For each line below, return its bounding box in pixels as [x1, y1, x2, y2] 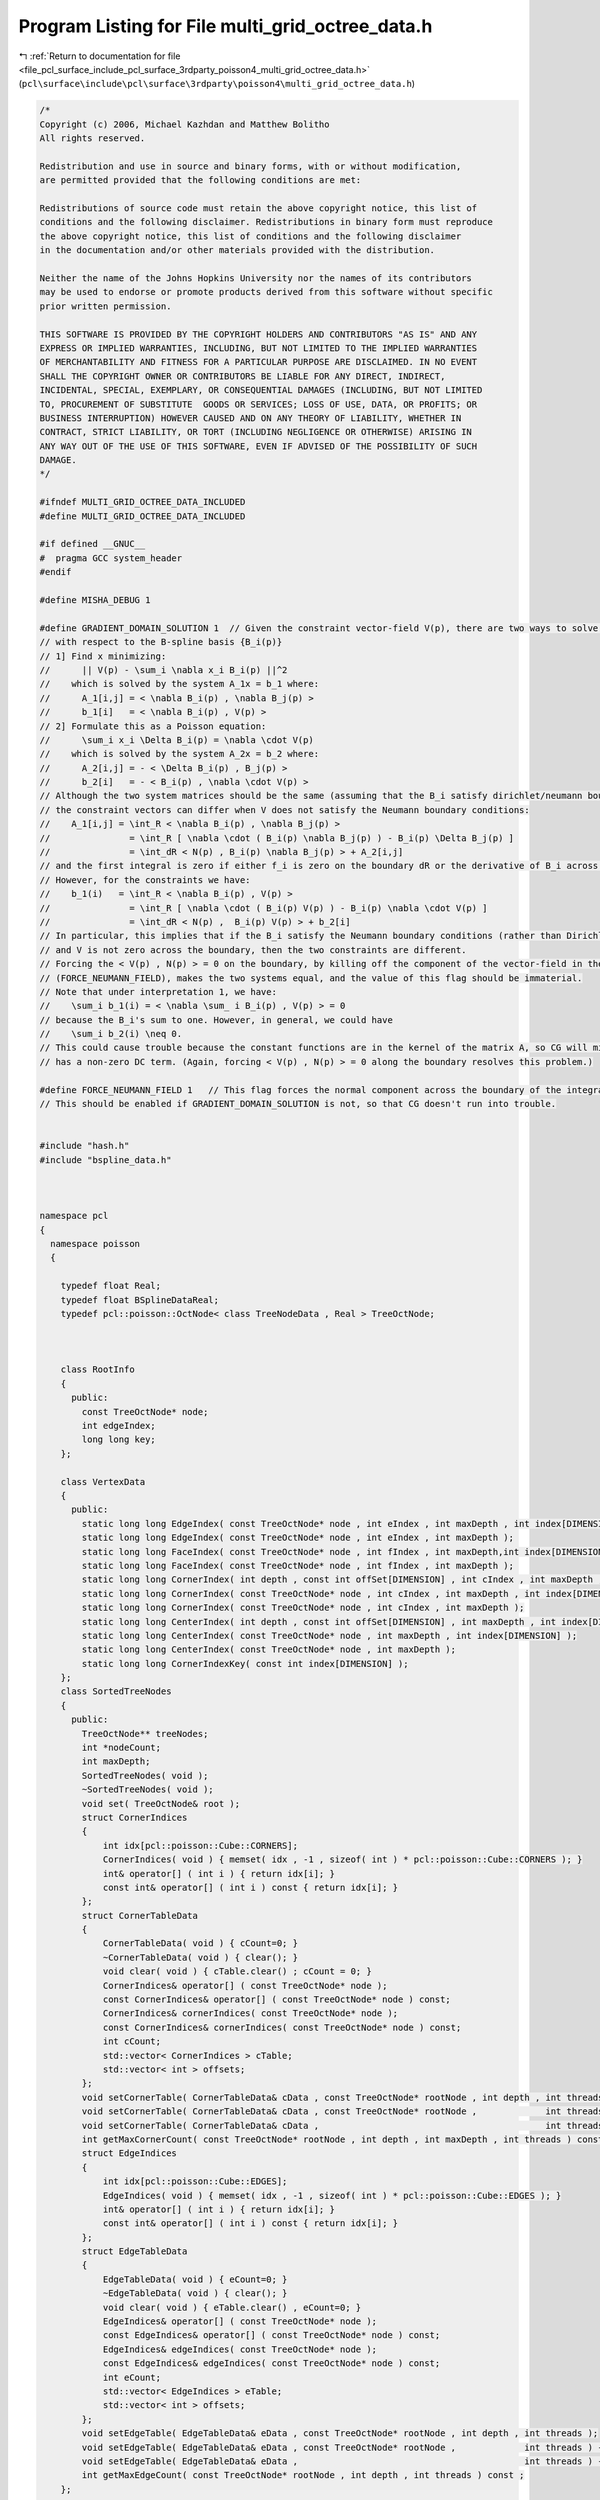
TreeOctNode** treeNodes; [81, 1728, 209, 1739]
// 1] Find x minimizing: [39, 650, 167, 662]
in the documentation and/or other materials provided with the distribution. [39, 245, 435, 256]
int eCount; [102, 2371, 162, 2383]
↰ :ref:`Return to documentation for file [18, 50, 181, 62]
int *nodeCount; [81, 1742, 162, 1754]
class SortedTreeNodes [60, 1686, 172, 1697]
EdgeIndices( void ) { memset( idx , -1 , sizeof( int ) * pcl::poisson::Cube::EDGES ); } [102, 2190, 562, 2201]
